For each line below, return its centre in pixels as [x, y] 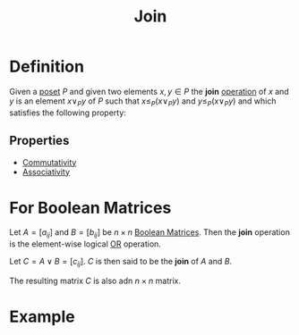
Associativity [46, 172]
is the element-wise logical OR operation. [85, 244]
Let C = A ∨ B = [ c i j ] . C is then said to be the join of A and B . [121, 263]
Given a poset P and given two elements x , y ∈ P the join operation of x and [149, 91]
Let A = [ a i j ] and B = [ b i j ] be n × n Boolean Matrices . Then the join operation [150, 234]
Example [42, 317]
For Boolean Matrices [90, 208]
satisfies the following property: [68, 113]
